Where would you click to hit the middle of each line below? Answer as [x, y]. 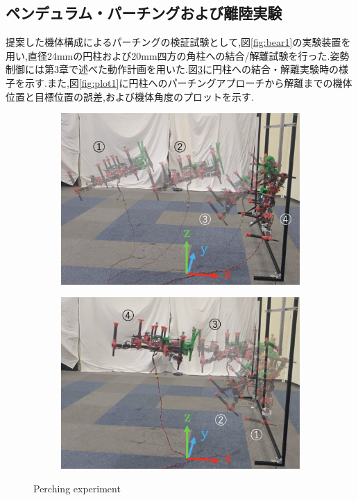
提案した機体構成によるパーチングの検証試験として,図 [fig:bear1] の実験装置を [178, 42]
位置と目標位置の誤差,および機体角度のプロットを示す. [130, 96]
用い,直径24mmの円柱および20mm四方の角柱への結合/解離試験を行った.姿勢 [178, 55]
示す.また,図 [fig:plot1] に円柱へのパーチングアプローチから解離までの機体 [188, 82]
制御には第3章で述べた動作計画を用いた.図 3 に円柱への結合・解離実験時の [172, 69]
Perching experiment [77, 488]
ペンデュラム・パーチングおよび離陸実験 [144, 13]
